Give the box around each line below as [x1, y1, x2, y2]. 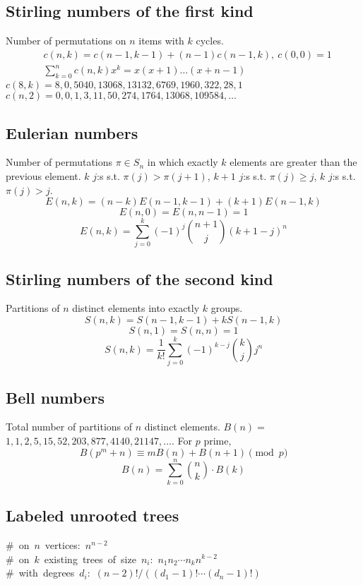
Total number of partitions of [6, 419, 133, 434]
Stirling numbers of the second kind [6, 267, 273, 289]
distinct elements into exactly [72, 301, 200, 315]
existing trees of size [44, 551, 136, 566]
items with [138, 33, 184, 48]
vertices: [44, 537, 81, 552]
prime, [203, 433, 232, 447]
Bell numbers [6, 386, 105, 408]
